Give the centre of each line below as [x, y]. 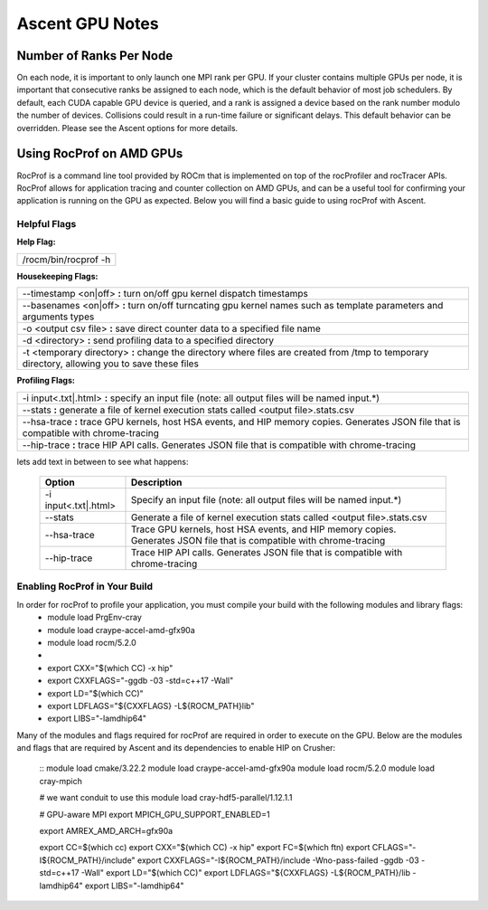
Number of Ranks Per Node [95, 56]
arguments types [58, 317]
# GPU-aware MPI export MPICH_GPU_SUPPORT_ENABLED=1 [155, 814]
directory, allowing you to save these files [110, 364]
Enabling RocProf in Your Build [85, 586]
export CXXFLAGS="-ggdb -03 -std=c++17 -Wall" [141, 681]
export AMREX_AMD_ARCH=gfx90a [106, 831]
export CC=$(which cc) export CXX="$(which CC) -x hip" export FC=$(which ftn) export [205, 848]
